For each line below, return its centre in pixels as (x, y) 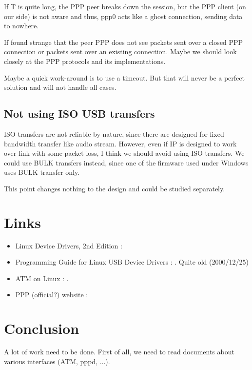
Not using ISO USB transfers (79, 113)
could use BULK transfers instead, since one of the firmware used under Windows (126, 162)
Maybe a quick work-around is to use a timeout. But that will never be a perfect (124, 77)
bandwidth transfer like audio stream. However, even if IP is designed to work (120, 143)
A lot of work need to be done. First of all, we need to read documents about (119, 352)
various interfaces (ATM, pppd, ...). (57, 361)
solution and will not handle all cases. (60, 87)
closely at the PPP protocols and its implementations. (85, 61)
